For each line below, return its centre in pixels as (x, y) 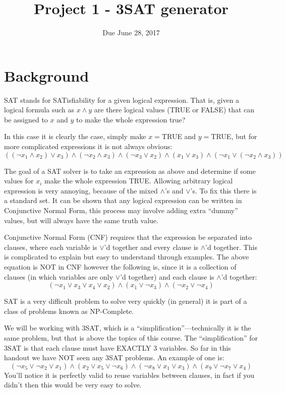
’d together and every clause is (151, 247)
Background (47, 75)
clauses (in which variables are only (59, 276)
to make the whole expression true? (131, 119)
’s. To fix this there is (223, 190)
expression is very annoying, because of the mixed (81, 190)
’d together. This (231, 247)
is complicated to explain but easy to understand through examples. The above (127, 257)
